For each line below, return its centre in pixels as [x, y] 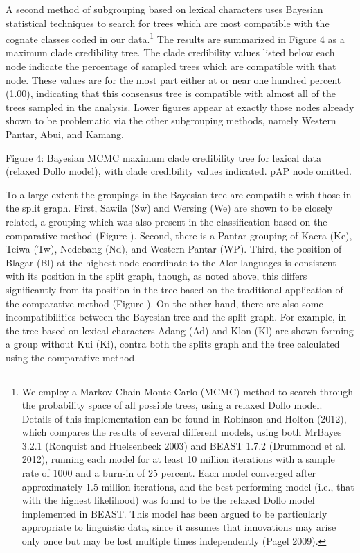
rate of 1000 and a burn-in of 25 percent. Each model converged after [169, 473]
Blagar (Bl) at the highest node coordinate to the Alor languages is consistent [171, 262]
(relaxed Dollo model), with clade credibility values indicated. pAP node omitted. [179, 171]
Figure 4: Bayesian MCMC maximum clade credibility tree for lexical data [163, 157]
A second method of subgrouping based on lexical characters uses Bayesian [164, 9]
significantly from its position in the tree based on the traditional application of [174, 289]
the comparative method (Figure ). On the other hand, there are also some [164, 303]
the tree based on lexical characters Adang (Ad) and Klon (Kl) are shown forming [180, 330]
